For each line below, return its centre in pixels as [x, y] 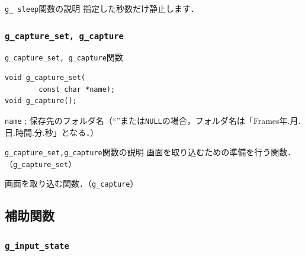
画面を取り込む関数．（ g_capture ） [72, 183]
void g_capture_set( [45, 78]
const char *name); [77, 89]
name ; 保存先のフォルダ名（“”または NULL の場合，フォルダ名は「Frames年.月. [153, 120]
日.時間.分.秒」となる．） [52, 132]
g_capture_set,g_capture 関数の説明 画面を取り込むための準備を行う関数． [150, 152]
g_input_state [37, 246]
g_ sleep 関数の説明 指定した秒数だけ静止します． [102, 8]
